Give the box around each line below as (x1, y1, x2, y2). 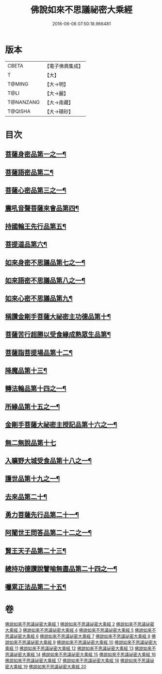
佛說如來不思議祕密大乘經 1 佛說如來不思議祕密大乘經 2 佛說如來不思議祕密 (5, 621, 154, 627)
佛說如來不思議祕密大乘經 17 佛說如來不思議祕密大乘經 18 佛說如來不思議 (5, 657, 150, 663)
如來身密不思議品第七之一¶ (5, 258, 86, 267)
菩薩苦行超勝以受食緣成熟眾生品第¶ (5, 331, 111, 339)
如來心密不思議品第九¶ (5, 294, 73, 303)
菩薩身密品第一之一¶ (5, 150, 66, 158)
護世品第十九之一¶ (5, 474, 60, 483)
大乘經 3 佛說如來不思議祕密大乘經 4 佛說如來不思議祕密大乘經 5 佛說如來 (5, 627, 152, 633)
